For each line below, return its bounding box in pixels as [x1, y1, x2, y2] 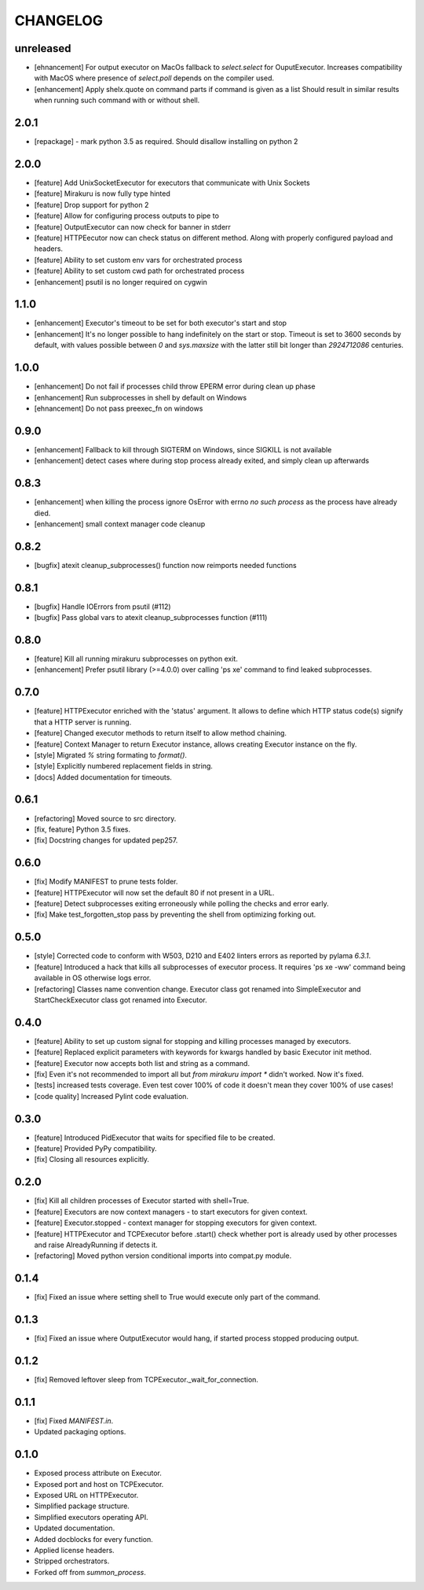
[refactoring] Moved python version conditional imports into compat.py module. [34, 1251, 292, 1260]
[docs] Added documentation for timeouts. [34, 772, 173, 782]
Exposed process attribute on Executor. [34, 1468, 163, 1478]
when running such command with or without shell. [34, 95, 200, 105]
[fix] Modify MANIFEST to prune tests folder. [34, 877, 178, 887]
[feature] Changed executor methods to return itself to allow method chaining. [34, 729, 287, 738]
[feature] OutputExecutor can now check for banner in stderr [34, 222, 232, 231]
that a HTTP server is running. [34, 717, 132, 727]
